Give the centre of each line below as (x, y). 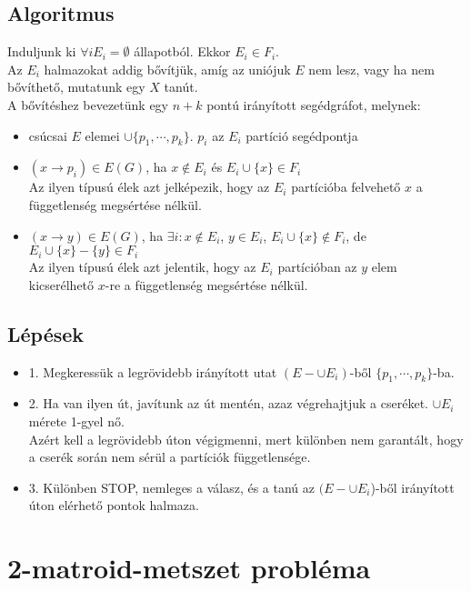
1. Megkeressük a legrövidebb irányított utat (153, 371)
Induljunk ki (42, 51)
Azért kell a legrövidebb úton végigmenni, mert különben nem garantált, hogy (246, 439)
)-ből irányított (412, 487)
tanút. (181, 87)
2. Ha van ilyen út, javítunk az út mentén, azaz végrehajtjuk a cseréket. (228, 403)
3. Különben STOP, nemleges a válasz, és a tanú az (172, 487)
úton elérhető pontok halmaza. (114, 505)
